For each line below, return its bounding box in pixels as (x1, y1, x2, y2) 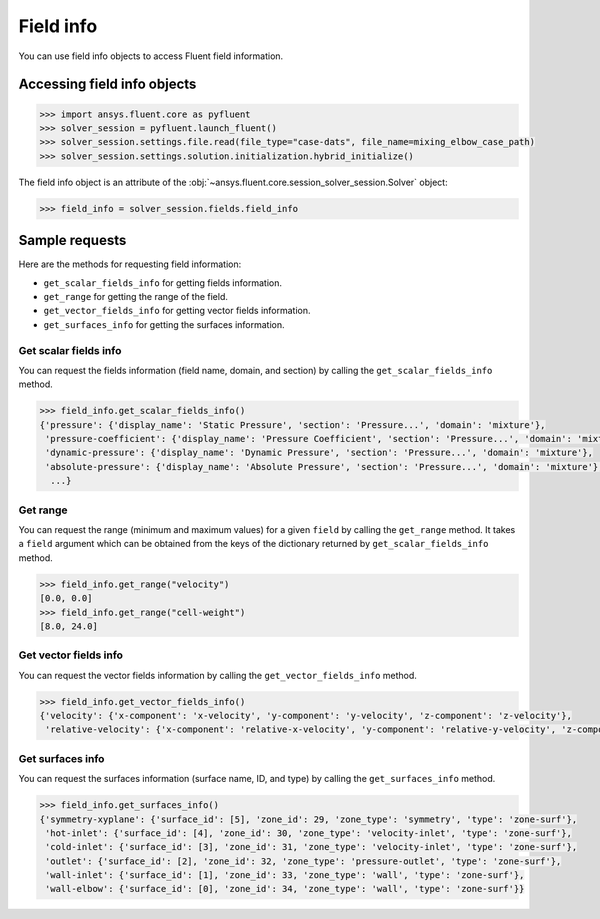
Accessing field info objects (18, 76, 197, 93)
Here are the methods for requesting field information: (18, 258, 242, 270)
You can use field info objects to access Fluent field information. (18, 50, 284, 62)
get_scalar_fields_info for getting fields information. (43, 276, 282, 289)
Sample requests (18, 232, 127, 249)
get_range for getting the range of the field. (43, 290, 229, 302)
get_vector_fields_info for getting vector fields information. (43, 305, 311, 317)
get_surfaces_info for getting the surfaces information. (43, 318, 285, 330)
